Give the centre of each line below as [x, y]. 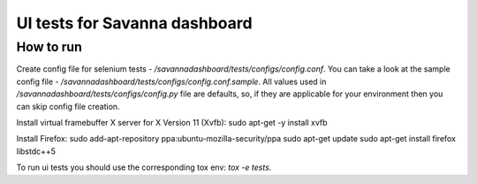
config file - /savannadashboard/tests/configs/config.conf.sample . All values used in [171, 81]
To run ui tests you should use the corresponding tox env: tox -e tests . [144, 167]
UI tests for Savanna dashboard [134, 23]
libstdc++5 [36, 151]
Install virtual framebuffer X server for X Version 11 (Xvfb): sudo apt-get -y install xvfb [172, 122]
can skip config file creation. [68, 106]
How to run [49, 47]
